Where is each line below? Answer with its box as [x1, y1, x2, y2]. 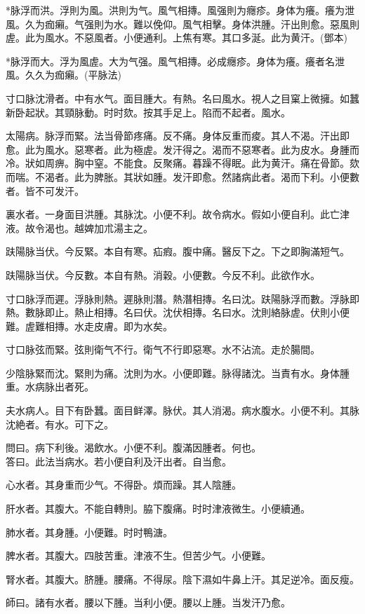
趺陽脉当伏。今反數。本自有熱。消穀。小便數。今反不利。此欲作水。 [6, 267, 320, 282]
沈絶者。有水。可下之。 [6, 416, 114, 431]
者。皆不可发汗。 [6, 183, 84, 198]
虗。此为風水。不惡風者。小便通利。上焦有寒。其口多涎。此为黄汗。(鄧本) [6, 30, 347, 45]
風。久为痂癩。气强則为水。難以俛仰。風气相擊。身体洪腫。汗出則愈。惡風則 [6, 16, 359, 31]
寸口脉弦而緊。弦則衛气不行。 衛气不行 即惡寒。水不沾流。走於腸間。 [6, 342, 320, 357]
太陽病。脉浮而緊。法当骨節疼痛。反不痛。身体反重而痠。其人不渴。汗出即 [6, 128, 350, 143]
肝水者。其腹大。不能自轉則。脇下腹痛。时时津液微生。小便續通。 [6, 501, 310, 516]
